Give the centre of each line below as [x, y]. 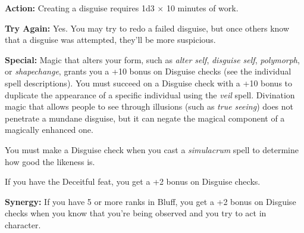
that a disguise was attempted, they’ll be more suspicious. [110, 40]
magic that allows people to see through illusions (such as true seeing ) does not [149, 106]
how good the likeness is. [50, 161]
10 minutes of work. [202, 8]
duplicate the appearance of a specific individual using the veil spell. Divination [150, 94]
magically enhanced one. [49, 130]
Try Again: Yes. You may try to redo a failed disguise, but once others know [147, 28]
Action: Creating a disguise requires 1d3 [80, 8]
